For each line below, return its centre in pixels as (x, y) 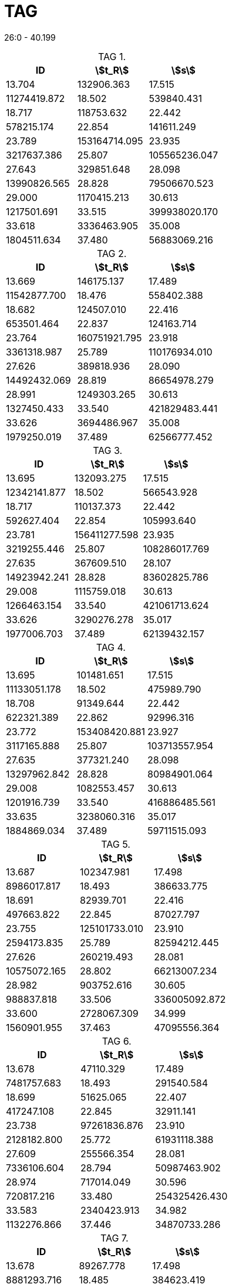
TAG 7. (114, 1238)
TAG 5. (116, 844)
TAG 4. (111, 647)
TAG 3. (108, 450)
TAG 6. (117, 1041)
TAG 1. (112, 56)
